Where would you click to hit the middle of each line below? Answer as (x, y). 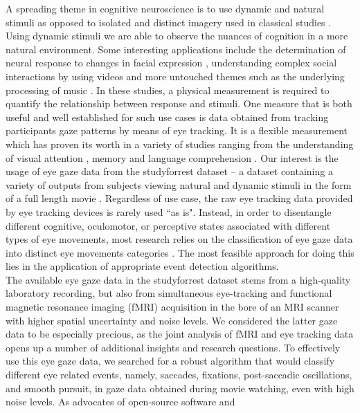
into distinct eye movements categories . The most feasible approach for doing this (180, 252)
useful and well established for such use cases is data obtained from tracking (167, 117)
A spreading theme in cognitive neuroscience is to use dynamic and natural (165, 8)
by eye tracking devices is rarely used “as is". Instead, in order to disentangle (169, 211)
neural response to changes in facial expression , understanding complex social (171, 63)
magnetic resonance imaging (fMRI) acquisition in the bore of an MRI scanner (172, 307)
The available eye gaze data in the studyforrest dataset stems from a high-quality (178, 279)
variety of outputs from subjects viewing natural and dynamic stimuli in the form (179, 184)
